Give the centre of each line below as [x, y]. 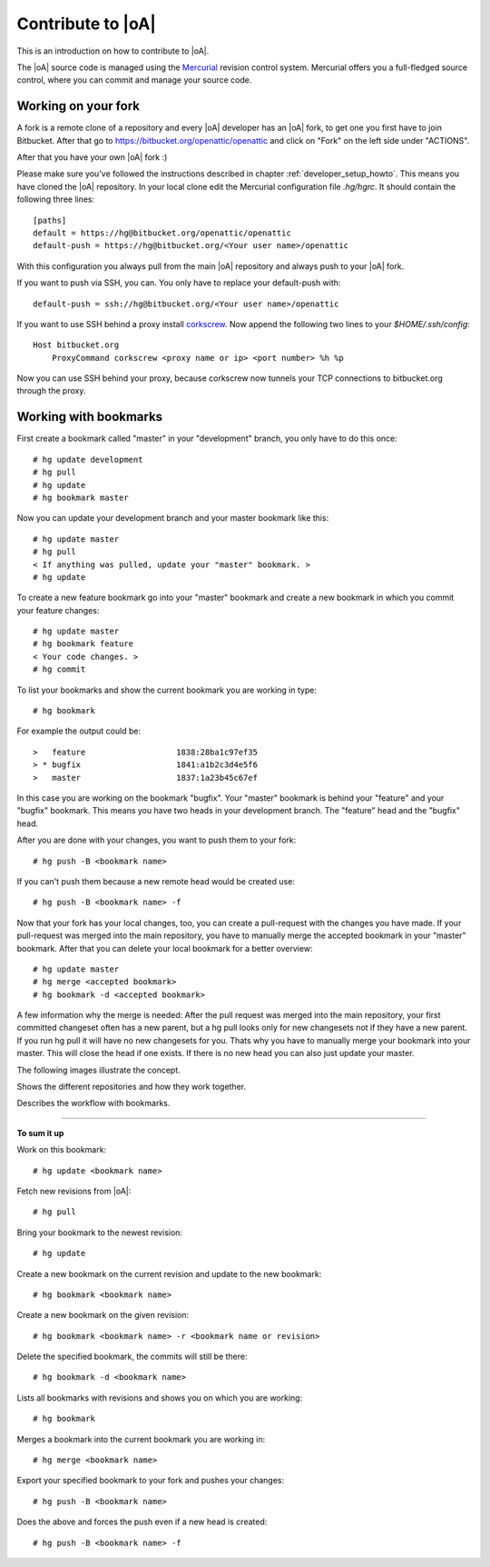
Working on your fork [78, 106]
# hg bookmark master [81, 497]
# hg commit [59, 669]
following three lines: [56, 199]
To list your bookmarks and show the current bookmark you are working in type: [167, 690]
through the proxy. [51, 391]
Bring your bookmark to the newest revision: [100, 1233]
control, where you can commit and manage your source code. [134, 80]
